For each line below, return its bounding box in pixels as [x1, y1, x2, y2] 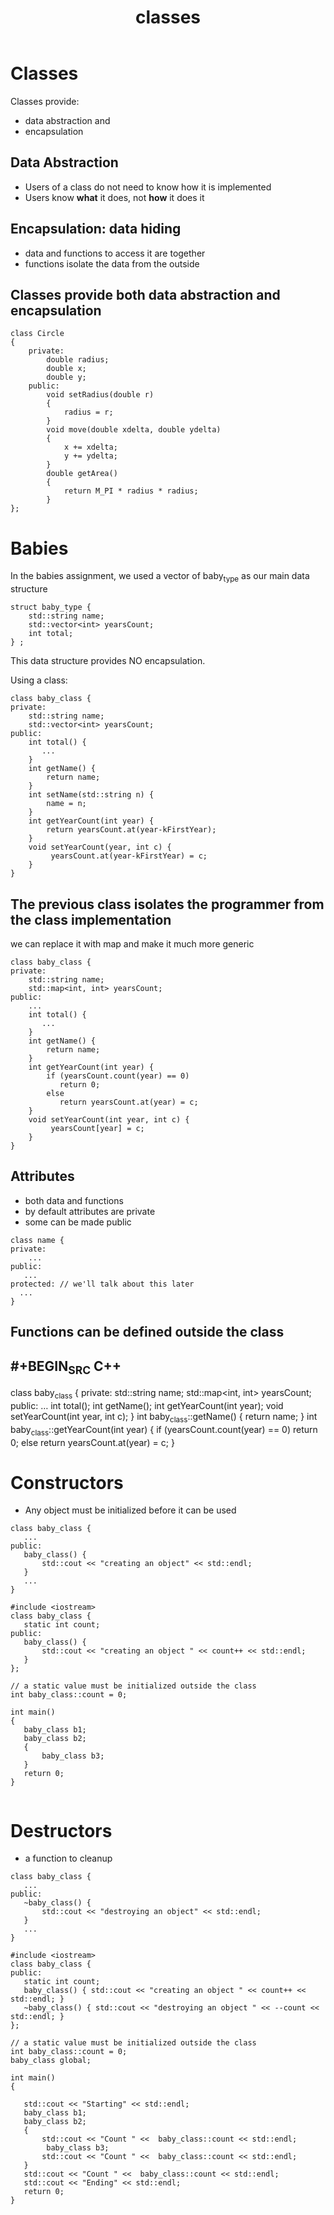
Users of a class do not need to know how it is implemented [24, 181, 272, 193]
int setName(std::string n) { [28, 790, 155, 800]
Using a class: [10, 674, 68, 686]
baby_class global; [10, 2056, 92, 2066]
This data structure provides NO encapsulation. [10, 655, 206, 667]
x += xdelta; [63, 442, 118, 453]
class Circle [10, 329, 65, 339]
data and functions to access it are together [24, 247, 206, 259]
